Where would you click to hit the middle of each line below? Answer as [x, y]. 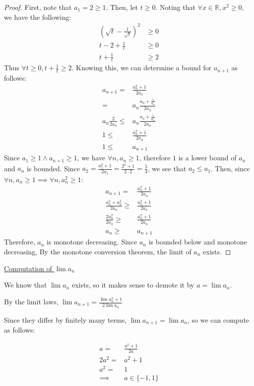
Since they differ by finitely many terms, [65, 319]
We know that [26, 285]
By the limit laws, [31, 301]
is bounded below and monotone [198, 242]
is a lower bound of [207, 158]
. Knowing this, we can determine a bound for [142, 68]
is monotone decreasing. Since [92, 242]
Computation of [28, 268]
